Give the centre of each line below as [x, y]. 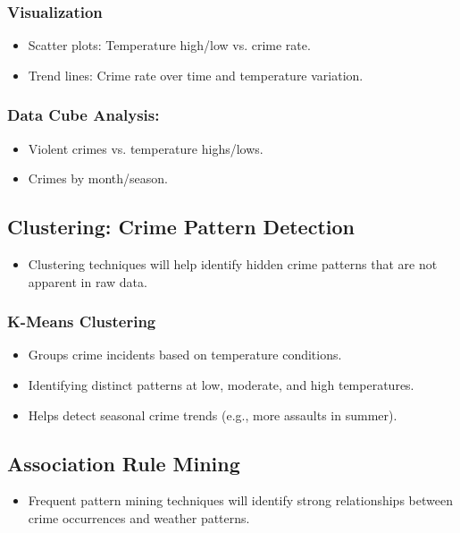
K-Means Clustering [82, 321]
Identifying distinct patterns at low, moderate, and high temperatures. [221, 385]
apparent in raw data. [88, 281]
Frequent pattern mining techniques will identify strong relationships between [240, 500]
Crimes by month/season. [98, 178]
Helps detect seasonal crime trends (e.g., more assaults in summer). [213, 415]
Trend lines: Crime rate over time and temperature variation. [196, 75]
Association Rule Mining [124, 463]
